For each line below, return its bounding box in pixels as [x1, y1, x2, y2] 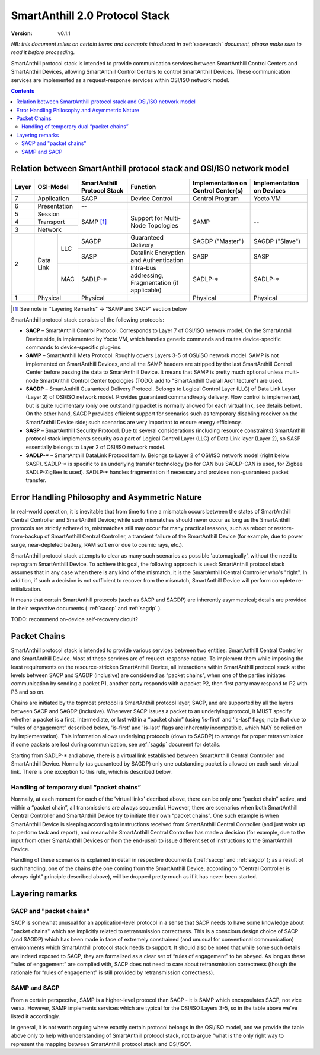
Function [130, 182, 156, 191]
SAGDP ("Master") [193, 237, 244, 245]
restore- [274, 525, 295, 532]
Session [37, 210, 60, 218]
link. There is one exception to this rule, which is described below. [11, 769, 172, 776]
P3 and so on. [11, 688, 45, 695]
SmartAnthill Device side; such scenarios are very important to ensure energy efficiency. [25, 418, 242, 426]
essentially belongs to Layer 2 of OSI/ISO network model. [25, 443, 166, 451]
